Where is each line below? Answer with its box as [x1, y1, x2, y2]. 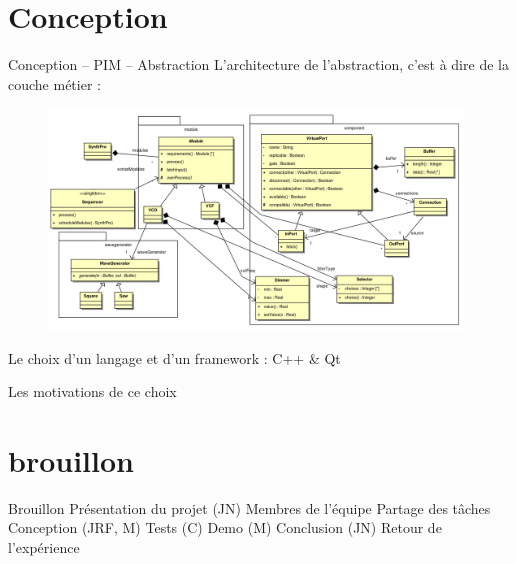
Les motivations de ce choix [8, 381, 177, 402]
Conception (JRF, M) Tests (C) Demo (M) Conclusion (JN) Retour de [8, 517, 442, 538]
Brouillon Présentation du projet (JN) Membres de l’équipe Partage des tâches [8, 497, 491, 518]
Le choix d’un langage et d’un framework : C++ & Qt [8, 347, 341, 368]
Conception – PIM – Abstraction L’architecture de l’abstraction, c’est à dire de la [8, 54, 509, 75]
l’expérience [8, 537, 80, 558]
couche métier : [8, 73, 101, 94]
